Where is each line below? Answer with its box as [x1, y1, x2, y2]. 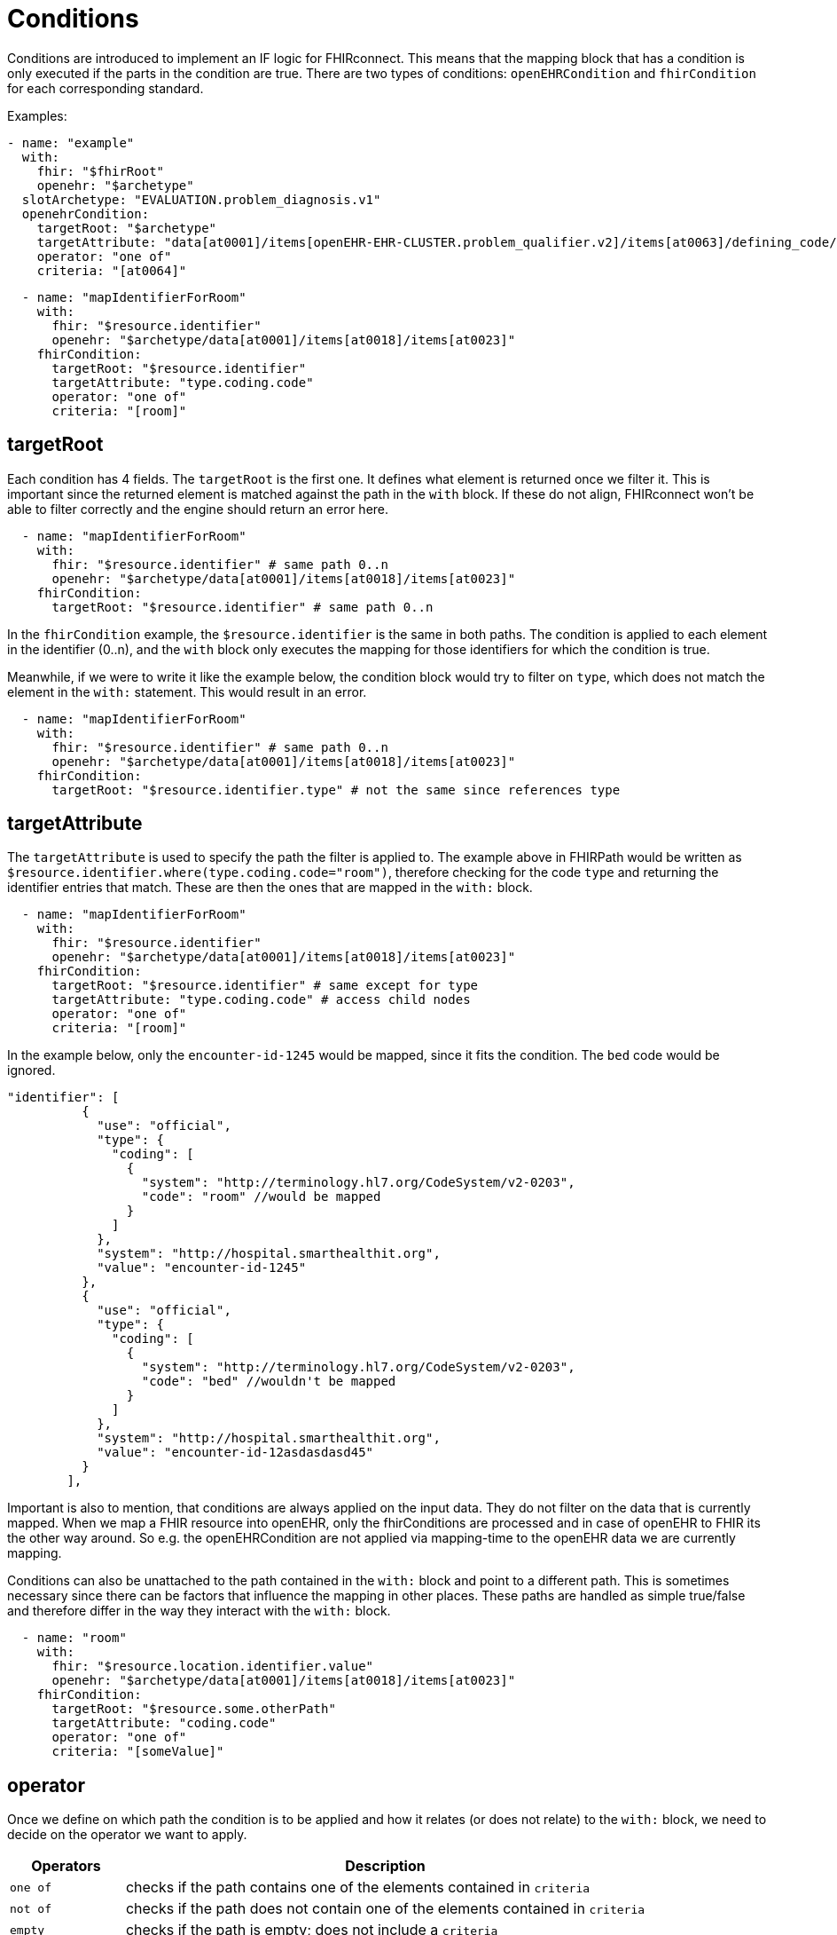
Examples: [7, 107, 67, 123]
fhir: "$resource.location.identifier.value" [51, 1659, 374, 1674]
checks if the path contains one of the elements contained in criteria [125, 1878, 591, 1897]
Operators [31, 1857, 101, 1876]
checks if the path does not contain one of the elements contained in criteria [125, 1899, 645, 1918]
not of [10, 1901, 51, 1915]
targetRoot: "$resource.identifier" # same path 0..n [51, 599, 434, 614]
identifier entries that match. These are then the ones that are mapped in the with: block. [7, 880, 533, 896]
